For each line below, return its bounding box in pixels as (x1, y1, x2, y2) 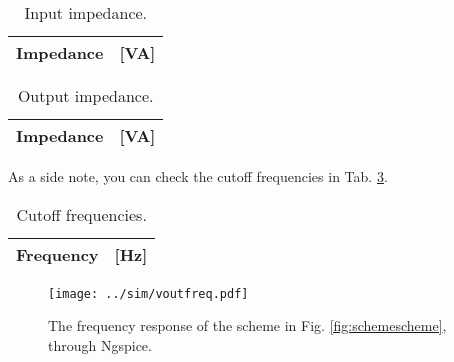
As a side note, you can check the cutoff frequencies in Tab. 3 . (8, 166, 388, 186)
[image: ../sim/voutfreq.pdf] (48, 286, 249, 301)
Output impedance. (17, 84, 154, 107)
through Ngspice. (48, 334, 152, 355)
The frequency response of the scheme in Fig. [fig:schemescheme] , (48, 315, 447, 336)
